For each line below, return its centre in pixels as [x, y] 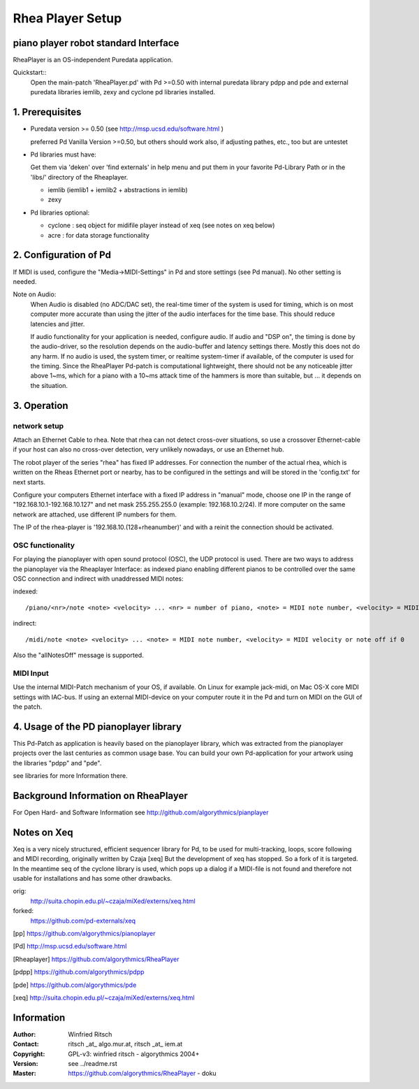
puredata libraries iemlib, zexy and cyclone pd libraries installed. [123, 92]
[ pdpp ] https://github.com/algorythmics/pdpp [79, 972]
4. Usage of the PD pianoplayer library [97, 727]
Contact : [26, 1044]
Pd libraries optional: [60, 212]
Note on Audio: [35, 294]
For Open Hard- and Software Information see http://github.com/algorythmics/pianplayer [141, 812]
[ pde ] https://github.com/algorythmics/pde [75, 985]
